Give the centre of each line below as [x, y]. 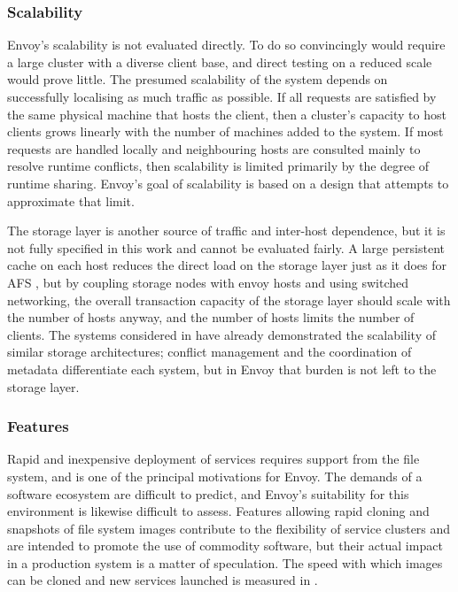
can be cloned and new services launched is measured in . [163, 580]
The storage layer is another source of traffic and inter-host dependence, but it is [226, 231]
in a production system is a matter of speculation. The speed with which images [225, 562]
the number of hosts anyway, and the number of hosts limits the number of [211, 317]
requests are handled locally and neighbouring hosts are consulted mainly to [214, 148]
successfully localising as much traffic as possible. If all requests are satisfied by [222, 96]
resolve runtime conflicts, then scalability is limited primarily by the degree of [218, 166]
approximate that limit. [71, 200]
